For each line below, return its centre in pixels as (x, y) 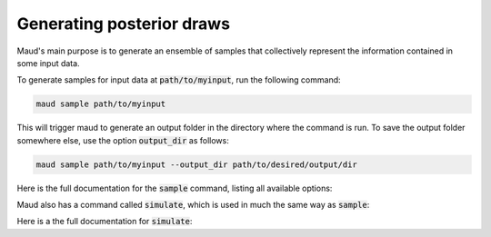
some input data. (49, 63)
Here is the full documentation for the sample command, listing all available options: (175, 188)
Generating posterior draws (124, 24)
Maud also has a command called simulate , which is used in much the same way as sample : (193, 205)
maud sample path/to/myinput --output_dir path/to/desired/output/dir (197, 164)
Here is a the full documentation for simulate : (105, 222)
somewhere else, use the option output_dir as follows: (123, 140)
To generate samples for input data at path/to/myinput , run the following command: (179, 80)
